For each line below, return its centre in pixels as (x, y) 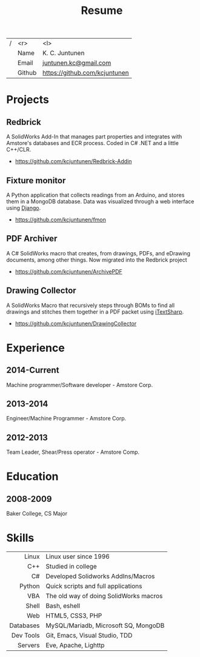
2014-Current (33, 370)
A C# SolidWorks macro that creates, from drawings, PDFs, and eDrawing (98, 253)
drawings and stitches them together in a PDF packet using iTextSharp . (95, 312)
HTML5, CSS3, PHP (74, 616)
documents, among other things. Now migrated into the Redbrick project (97, 260)
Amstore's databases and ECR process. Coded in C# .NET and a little (92, 143)
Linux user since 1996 (78, 557)
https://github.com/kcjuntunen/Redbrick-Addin (73, 161)
